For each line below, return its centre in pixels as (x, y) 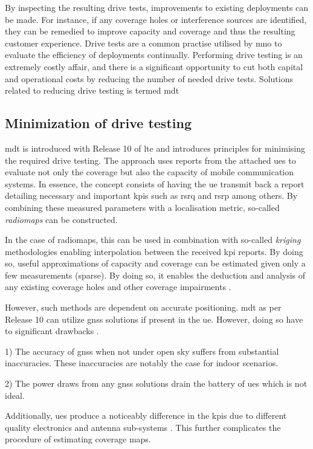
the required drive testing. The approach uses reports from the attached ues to (150, 160)
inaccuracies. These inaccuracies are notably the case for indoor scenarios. (142, 363)
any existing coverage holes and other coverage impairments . (118, 287)
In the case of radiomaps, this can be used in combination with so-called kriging (153, 240)
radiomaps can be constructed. (61, 219)
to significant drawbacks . (52, 331)
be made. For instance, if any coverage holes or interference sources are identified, (156, 19)
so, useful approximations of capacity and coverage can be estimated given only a (155, 263)
